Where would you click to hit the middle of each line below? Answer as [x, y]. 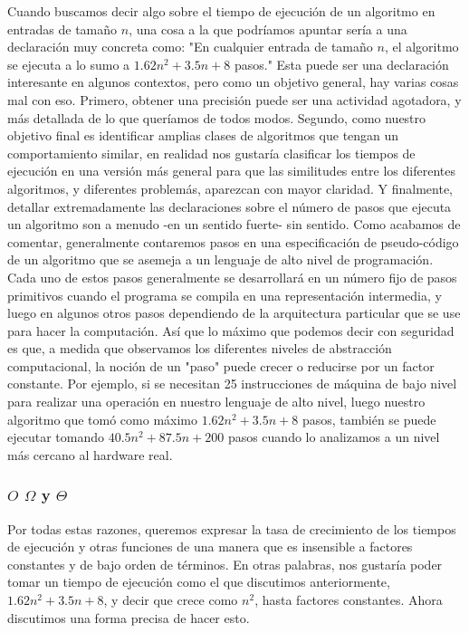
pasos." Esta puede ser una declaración [341, 64]
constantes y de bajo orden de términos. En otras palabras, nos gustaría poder [225, 564]
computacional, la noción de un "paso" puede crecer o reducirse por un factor [221, 365]
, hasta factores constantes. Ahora [349, 600]
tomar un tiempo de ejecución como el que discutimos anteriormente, [199, 582]
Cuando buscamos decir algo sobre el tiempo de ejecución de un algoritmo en [221, 11]
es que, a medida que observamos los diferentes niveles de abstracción [200, 348]
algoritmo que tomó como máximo [103, 419]
